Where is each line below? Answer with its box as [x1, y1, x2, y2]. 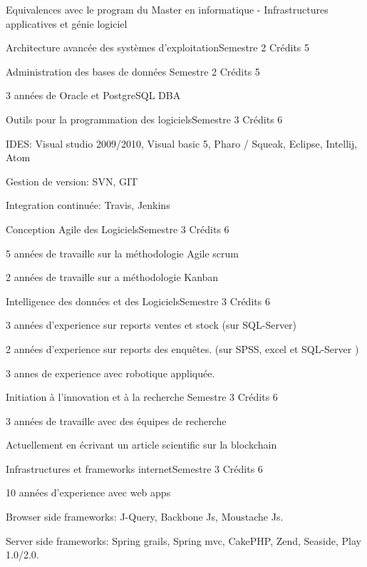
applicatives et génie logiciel [6, 16, 128, 31]
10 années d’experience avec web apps [6, 485, 171, 500]
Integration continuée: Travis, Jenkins [6, 198, 170, 213]
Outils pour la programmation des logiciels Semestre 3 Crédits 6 [6, 111, 283, 126]
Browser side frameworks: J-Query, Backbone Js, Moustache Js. [6, 509, 284, 524]
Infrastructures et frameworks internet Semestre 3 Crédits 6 [6, 461, 263, 476]
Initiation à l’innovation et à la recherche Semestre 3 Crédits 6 [6, 389, 278, 404]
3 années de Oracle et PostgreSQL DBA [6, 88, 181, 103]
